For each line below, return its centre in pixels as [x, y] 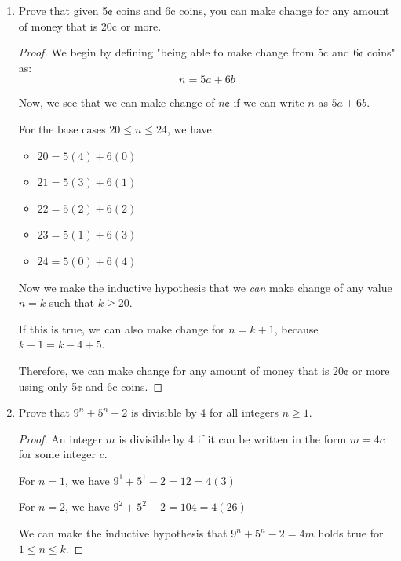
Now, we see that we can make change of [117, 102]
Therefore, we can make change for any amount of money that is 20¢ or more [204, 370]
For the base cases [62, 128]
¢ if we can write [264, 102]
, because [296, 328]
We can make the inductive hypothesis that [123, 533]
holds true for [351, 533]
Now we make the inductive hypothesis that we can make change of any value [205, 287]
